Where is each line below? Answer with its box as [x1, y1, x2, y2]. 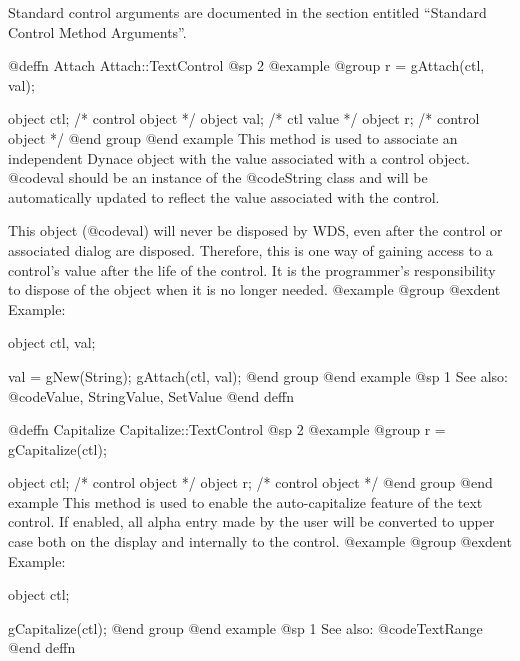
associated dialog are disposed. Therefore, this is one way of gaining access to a [8, 239, 493, 260]
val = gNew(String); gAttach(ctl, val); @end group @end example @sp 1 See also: [8, 365, 508, 386]
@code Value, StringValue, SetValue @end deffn [8, 385, 294, 406]
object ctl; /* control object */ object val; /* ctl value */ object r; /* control [8, 108, 480, 129]
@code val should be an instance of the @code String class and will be [8, 167, 428, 188]
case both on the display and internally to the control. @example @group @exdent [8, 531, 512, 552]
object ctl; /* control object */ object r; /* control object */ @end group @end [8, 472, 493, 493]
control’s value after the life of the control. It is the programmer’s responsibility [8, 259, 496, 280]
